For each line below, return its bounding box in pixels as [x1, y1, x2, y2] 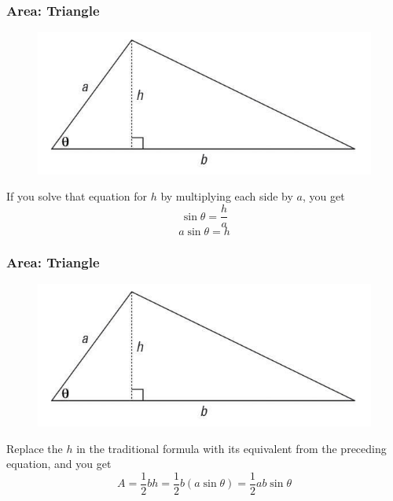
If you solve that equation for [6, 188, 148, 204]
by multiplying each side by [160, 188, 293, 204]
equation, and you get [6, 455, 112, 472]
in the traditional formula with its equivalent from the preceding [76, 440, 387, 456]
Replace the [6, 440, 63, 456]
